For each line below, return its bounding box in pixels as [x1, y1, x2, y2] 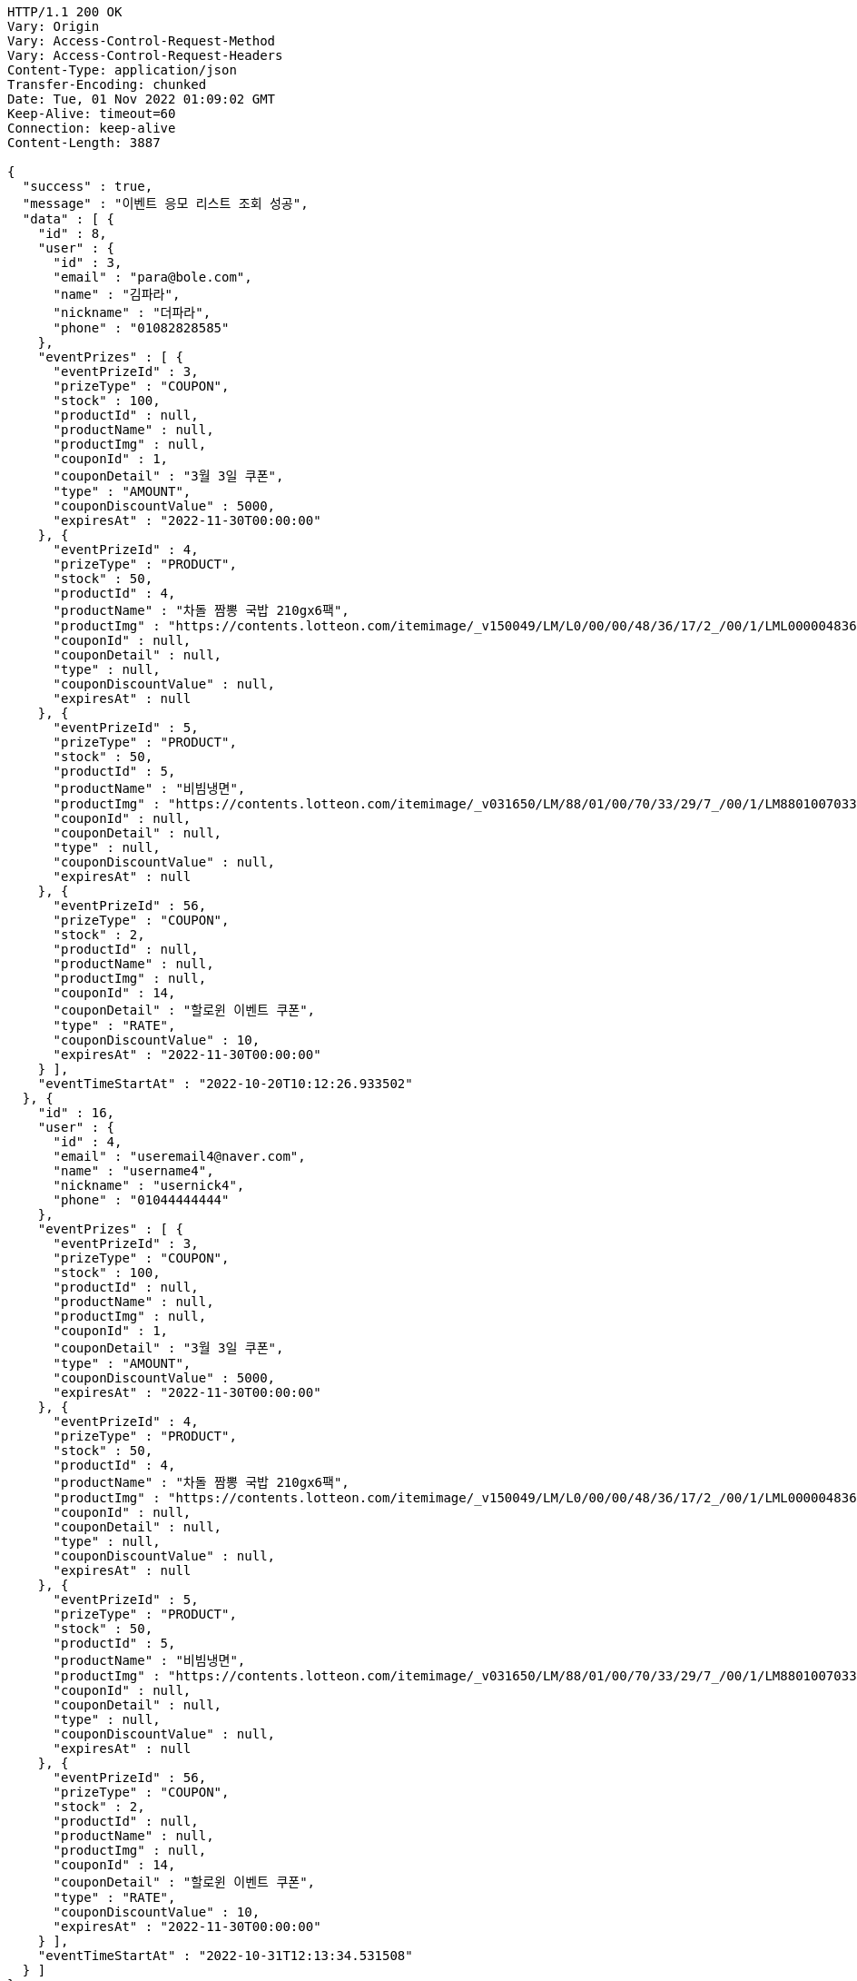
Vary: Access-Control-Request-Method [7, 34, 276, 48]
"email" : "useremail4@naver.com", [53, 1149, 306, 1164]
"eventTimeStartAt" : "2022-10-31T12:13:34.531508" [37, 1948, 413, 1963]
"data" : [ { [22, 212, 115, 226]
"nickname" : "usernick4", [53, 1178, 245, 1193]
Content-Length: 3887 [7, 135, 161, 150]
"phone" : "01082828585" [53, 321, 230, 335]
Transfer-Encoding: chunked [7, 77, 207, 92]
